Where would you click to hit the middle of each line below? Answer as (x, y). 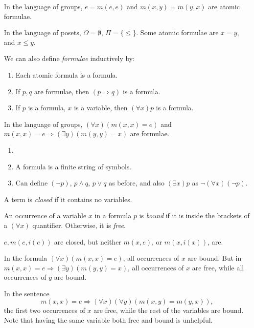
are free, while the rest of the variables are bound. (169, 310)
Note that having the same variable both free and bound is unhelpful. (108, 320)
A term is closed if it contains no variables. (68, 199)
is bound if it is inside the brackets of (194, 215)
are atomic (224, 6)
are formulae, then (62, 91)
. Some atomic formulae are (177, 32)
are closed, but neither (88, 241)
